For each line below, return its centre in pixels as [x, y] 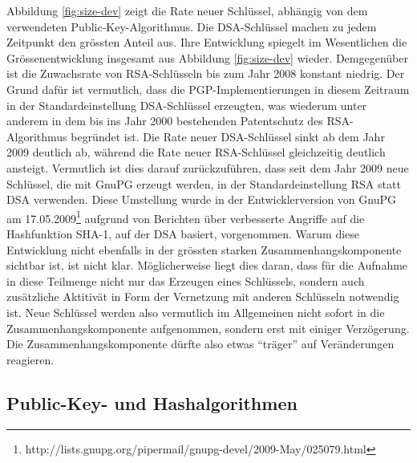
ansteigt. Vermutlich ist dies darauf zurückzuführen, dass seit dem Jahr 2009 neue [208, 167]
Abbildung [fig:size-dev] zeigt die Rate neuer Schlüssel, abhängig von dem [187, 10]
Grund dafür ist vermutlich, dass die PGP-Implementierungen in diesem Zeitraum [208, 89]
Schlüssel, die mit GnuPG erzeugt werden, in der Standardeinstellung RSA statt [204, 183]
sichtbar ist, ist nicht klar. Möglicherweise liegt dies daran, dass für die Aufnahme [207, 265]
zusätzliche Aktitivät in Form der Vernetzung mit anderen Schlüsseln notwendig [203, 296]
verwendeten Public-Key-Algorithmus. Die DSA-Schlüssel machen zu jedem [192, 26]
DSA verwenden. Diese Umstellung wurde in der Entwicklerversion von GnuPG [201, 199]
